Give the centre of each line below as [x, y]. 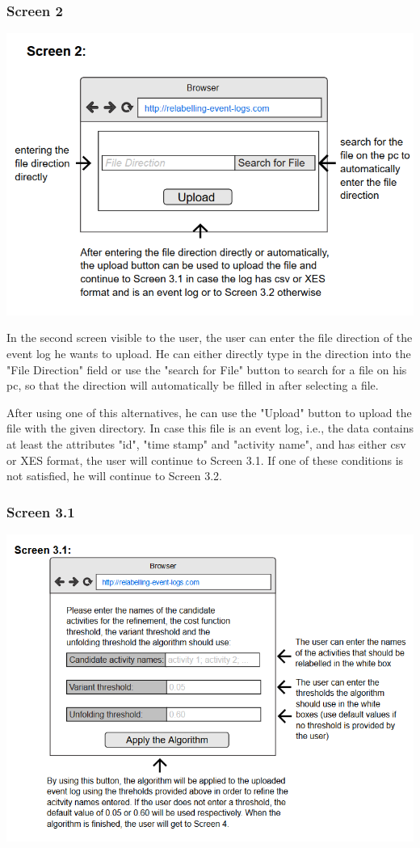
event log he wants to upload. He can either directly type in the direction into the [209, 354]
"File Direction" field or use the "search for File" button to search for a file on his [207, 369]
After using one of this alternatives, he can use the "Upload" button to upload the [209, 412]
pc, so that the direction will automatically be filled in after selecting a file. [193, 385]
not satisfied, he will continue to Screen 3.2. [114, 476]
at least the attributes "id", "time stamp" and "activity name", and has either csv [206, 444]
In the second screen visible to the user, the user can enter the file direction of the [210, 338]
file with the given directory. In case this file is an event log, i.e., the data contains [210, 428]
